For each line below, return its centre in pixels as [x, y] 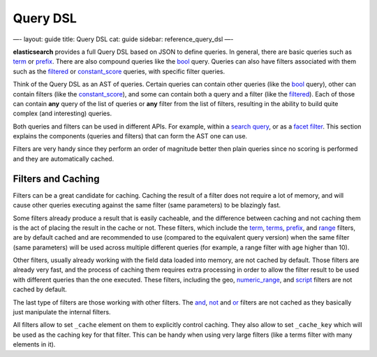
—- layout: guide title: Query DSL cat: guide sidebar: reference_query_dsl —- [123, 39]
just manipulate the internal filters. [62, 312]
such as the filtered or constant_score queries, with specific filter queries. [119, 71]
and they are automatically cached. [64, 159]
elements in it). [34, 344]
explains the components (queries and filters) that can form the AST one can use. [130, 136]
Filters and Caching [56, 178]
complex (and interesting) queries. [62, 114]
